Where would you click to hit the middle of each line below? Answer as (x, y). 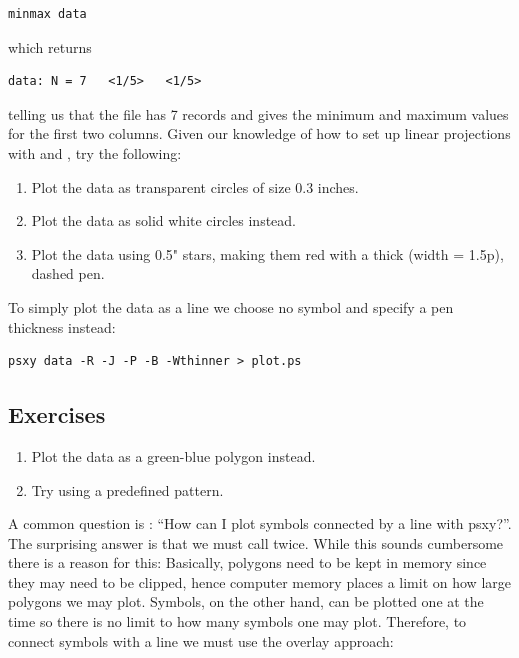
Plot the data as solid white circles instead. (163, 220)
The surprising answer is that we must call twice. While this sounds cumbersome (256, 542)
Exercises (57, 414)
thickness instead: (62, 326)
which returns (50, 46)
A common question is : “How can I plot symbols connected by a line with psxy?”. (260, 523)
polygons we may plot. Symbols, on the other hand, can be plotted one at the (246, 601)
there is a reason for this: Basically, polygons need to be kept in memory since (247, 562)
